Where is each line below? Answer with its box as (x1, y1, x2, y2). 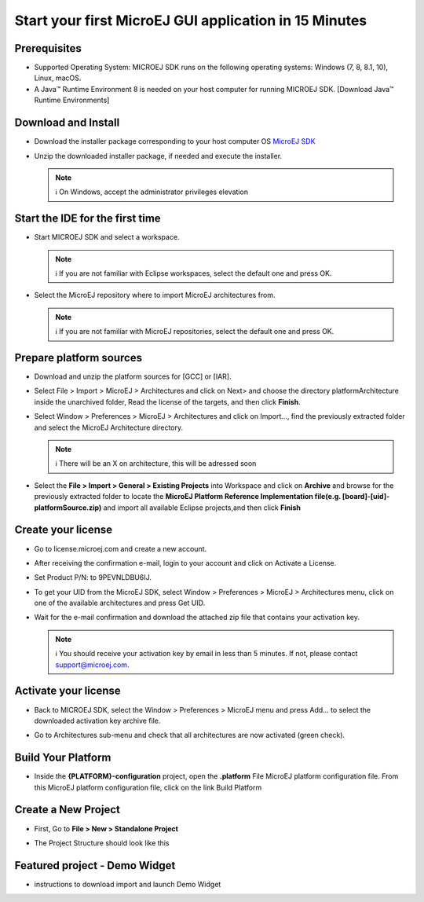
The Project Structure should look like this (34, 838, 170, 848)
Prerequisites (14, 42, 82, 55)
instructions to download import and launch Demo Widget (34, 879, 221, 889)
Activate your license (14, 684, 121, 698)
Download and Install (14, 116, 120, 130)
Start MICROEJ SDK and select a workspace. (34, 233, 180, 242)
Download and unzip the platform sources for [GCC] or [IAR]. (34, 372, 232, 381)
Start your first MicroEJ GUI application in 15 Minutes (14, 12, 367, 29)
